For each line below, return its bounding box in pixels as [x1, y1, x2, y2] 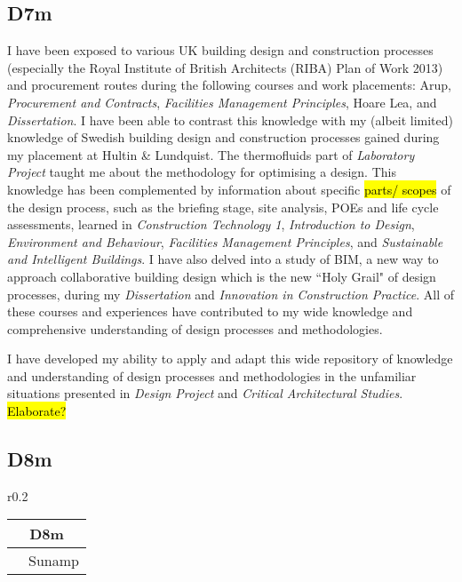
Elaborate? [7, 402, 67, 420]
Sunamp [28, 550, 79, 571]
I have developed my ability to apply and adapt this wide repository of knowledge [7, 349, 453, 368]
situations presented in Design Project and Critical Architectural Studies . [7, 384, 403, 403]
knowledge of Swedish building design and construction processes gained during [7, 128, 440, 147]
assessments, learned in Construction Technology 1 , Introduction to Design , [7, 215, 415, 234]
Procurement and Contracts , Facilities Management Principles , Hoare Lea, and [7, 92, 437, 111]
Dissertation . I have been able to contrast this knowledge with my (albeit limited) [7, 110, 454, 129]
